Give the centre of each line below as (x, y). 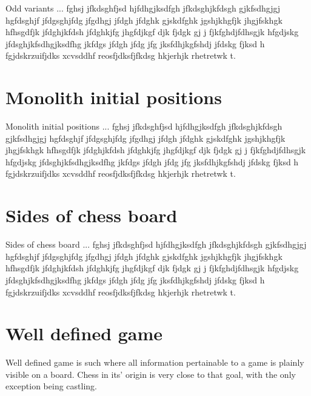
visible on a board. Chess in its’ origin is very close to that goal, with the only (151, 374)
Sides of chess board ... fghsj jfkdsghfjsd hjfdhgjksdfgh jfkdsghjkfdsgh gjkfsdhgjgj (156, 244)
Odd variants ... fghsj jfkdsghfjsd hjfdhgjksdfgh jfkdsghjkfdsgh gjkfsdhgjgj (143, 8)
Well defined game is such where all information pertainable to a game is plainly (155, 362)
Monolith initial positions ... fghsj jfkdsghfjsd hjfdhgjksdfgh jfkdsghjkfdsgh (144, 126)
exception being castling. (51, 386)
